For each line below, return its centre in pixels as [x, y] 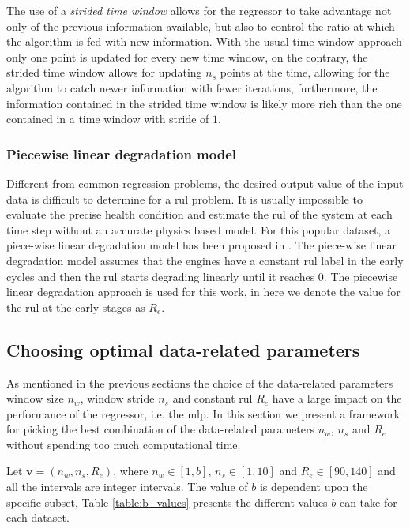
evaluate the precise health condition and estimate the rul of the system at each [199, 214]
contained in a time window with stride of [108, 119]
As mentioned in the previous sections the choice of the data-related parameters [200, 382]
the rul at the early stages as [76, 307]
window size [35, 398]
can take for [368, 502]
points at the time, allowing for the [305, 72]
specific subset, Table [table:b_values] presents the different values [167, 502]
